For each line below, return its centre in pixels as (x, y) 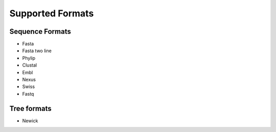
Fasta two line (37, 51)
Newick (30, 121)
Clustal (30, 65)
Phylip (29, 58)
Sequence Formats (40, 31)
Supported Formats (52, 13)
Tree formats (31, 108)
